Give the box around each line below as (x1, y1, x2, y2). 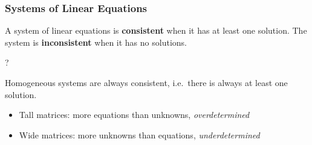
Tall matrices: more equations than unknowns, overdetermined (19, 108, 250, 121)
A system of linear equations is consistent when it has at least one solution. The (5, 24, 307, 37)
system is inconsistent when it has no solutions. (5, 35, 187, 48)
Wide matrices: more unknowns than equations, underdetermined (19, 128, 260, 141)
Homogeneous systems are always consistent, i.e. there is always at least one (5, 76, 288, 88)
